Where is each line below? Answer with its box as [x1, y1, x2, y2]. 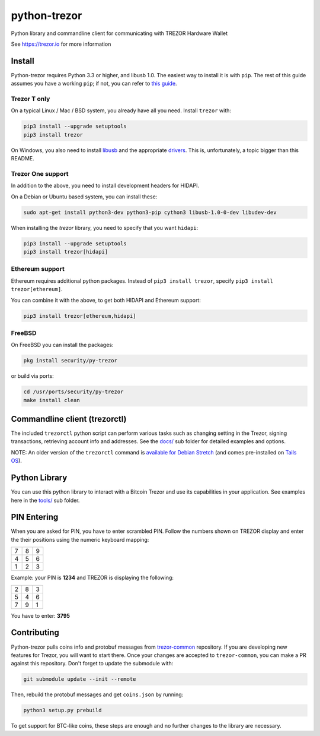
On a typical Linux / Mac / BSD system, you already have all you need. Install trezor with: [11, 107, 231, 114]
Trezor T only [11, 95, 50, 103]
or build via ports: [11, 372, 55, 380]
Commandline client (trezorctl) [11, 413, 127, 424]
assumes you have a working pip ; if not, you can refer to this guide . [11, 80, 177, 87]
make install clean [23, 397, 80, 403]
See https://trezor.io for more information [11, 40, 111, 48]
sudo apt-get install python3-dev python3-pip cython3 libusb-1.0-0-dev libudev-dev [23, 209, 277, 216]
